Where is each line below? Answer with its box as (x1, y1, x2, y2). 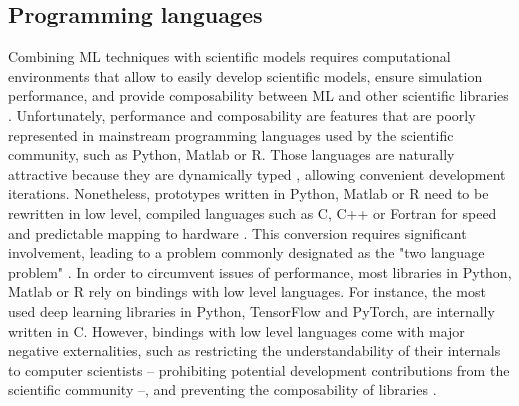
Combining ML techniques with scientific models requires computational (8, 46, 451, 67)
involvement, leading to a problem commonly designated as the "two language (8, 242, 485, 263)
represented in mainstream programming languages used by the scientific (8, 124, 454, 145)
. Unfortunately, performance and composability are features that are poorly (8, 104, 476, 125)
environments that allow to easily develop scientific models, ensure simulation (8, 65, 483, 86)
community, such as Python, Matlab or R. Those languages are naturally (8, 144, 455, 165)
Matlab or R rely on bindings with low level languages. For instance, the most (8, 281, 486, 302)
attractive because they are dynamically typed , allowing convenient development (8, 163, 506, 184)
